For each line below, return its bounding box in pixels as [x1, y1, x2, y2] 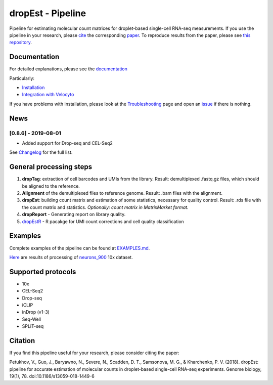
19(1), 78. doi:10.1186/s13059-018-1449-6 [9, 373, 95, 379]
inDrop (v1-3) [22, 309, 50, 315]
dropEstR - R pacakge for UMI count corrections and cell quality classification [22, 218, 184, 225]
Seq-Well [22, 316, 41, 322]
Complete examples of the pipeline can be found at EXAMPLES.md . [9, 245, 150, 251]
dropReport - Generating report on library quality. [22, 211, 126, 218]
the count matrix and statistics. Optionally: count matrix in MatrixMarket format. [22, 204, 189, 210]
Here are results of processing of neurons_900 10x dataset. [9, 254, 133, 260]
